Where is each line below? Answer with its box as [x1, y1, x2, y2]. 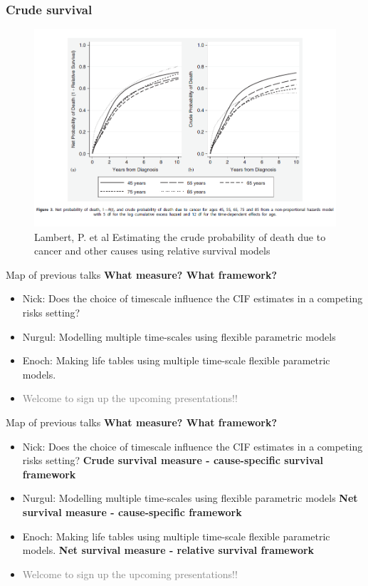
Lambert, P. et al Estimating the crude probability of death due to [34, 229, 326, 244]
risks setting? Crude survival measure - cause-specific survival [22, 453, 323, 468]
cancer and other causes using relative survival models [34, 243, 270, 258]
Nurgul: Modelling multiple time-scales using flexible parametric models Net [22, 490, 358, 505]
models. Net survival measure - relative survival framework [22, 543, 315, 557]
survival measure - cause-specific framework [22, 504, 242, 519]
